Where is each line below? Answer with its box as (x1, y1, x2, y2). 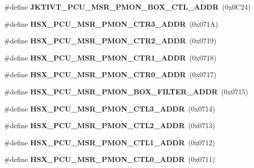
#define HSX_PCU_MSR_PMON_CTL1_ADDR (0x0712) (4, 137, 215, 147)
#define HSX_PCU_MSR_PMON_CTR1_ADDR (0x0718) (4, 52, 217, 63)
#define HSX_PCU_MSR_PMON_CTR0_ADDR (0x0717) (4, 69, 217, 80)
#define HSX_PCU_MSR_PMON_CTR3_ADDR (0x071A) (4, 18, 218, 29)
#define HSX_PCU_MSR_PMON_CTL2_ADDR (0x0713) (4, 120, 215, 131)
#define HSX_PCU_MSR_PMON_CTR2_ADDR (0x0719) (4, 35, 217, 46)
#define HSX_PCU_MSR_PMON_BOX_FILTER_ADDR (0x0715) (4, 86, 248, 96)
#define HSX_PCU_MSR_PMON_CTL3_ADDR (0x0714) (4, 103, 215, 114)
